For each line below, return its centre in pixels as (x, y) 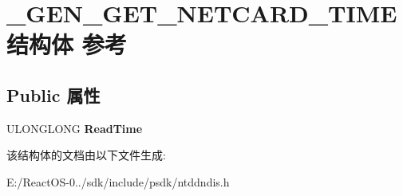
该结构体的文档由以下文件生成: (86, 155)
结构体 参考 (67, 44)
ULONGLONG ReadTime (75, 128)
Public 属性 (53, 94)
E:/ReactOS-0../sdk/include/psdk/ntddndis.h (118, 181)
